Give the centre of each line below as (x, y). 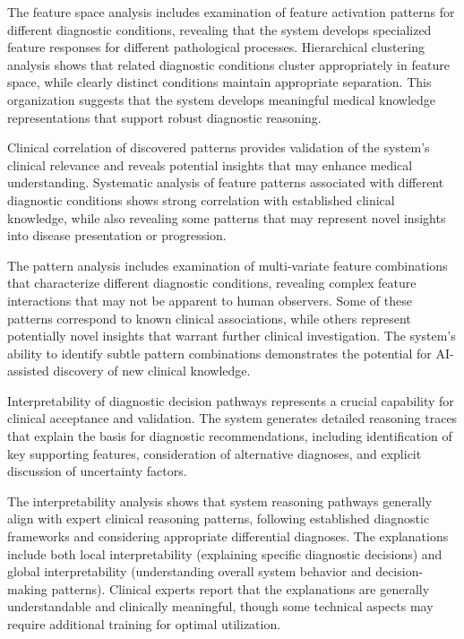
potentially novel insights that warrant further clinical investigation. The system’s (232, 336)
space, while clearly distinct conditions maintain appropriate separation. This (219, 82)
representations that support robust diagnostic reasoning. (164, 117)
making (27, 588)
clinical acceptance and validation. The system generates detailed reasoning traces (232, 418)
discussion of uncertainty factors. (97, 471)
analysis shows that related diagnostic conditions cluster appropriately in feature (228, 64)
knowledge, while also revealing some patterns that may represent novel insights (227, 217)
